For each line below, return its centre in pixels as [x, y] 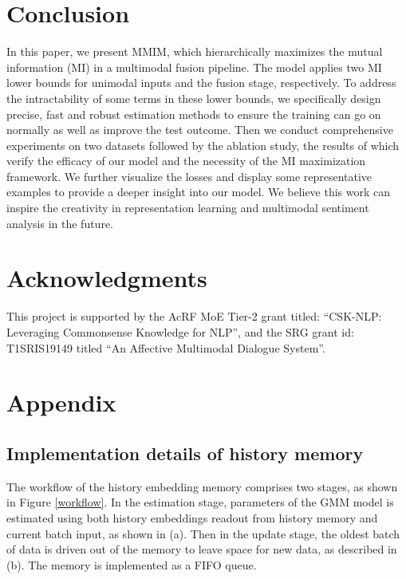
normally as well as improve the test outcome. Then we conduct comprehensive [200, 130]
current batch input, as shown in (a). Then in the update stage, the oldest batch [203, 533]
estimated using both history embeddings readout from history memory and [192, 517]
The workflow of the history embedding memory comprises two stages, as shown [202, 486]
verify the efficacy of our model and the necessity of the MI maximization [186, 161]
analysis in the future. [60, 223]
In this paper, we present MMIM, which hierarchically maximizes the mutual [195, 51]
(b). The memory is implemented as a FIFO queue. [132, 564]
